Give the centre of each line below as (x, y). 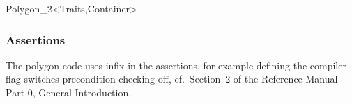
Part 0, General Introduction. (69, 92)
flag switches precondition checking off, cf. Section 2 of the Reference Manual (172, 79)
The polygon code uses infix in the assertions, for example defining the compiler (176, 65)
